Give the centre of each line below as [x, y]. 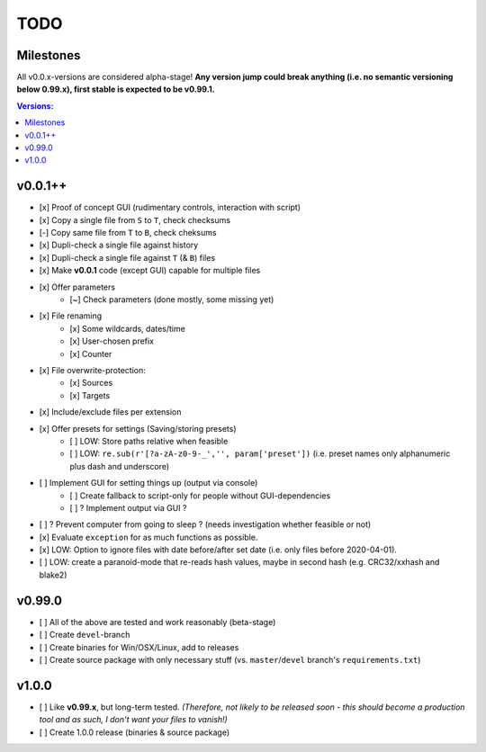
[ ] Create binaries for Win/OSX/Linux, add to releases [139, 647]
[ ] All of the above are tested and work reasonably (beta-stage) [157, 622]
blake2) [53, 575]
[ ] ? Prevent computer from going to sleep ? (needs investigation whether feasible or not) [205, 524]
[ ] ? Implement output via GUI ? [128, 507]
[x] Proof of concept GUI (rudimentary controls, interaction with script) [170, 208]
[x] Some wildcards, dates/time [128, 328]
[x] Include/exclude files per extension [110, 412]
